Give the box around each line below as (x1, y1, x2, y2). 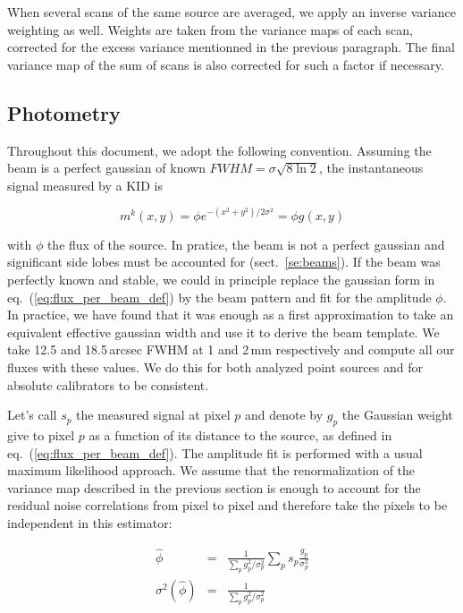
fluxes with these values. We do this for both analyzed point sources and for (7, 358, 423, 377)
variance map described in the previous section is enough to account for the (7, 478, 421, 497)
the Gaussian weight (341, 405, 453, 424)
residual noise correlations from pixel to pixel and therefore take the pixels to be (7, 496, 448, 515)
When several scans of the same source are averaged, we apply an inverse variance (7, 3, 456, 21)
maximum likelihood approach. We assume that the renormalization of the (7, 461, 416, 480)
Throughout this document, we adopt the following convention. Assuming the (7, 140, 432, 159)
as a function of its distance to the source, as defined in (88, 426, 392, 444)
